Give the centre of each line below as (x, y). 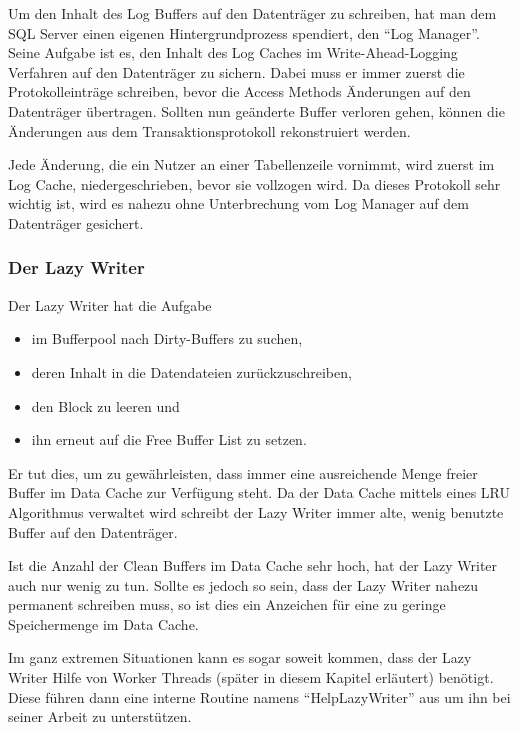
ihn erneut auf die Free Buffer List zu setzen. (169, 439)
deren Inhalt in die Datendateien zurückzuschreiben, (191, 371)
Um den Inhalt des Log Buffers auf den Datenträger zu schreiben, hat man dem (252, 13)
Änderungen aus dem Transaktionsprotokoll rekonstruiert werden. (209, 130)
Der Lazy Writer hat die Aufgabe (110, 304)
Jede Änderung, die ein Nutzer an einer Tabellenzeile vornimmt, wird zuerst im (251, 164)
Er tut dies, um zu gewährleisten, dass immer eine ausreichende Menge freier (243, 472)
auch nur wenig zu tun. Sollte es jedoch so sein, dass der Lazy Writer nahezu (243, 584)
